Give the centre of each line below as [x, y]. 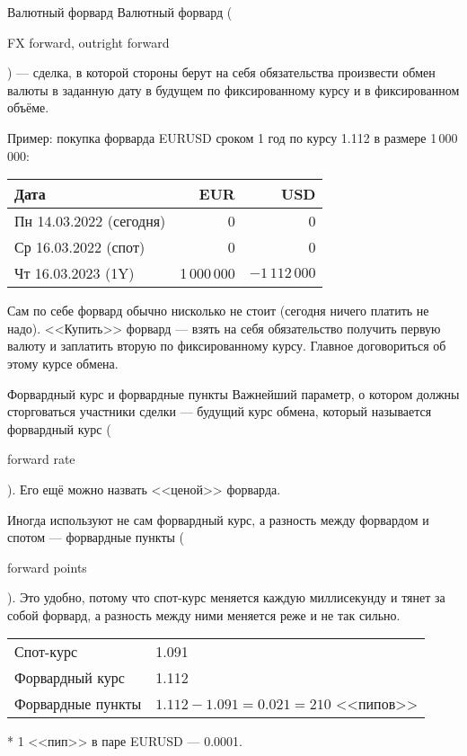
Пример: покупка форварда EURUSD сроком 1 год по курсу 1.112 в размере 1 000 [233, 137]
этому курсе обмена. [63, 363]
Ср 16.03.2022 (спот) [80, 247]
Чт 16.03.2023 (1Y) [75, 273]
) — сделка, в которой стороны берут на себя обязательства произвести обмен [221, 72]
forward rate [41, 459]
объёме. [28, 107]
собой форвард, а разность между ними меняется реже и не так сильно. [204, 614]
